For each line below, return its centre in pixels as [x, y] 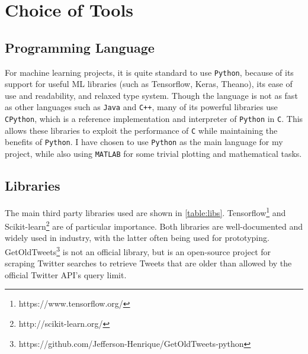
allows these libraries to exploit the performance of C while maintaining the [141, 130]
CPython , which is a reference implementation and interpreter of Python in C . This [154, 119]
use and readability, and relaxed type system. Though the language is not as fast [151, 95]
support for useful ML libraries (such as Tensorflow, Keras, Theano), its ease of [149, 84]
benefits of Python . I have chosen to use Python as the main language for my [144, 142]
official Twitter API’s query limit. [66, 274]
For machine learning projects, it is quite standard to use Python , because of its [149, 72]
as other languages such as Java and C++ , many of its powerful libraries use [141, 107]
